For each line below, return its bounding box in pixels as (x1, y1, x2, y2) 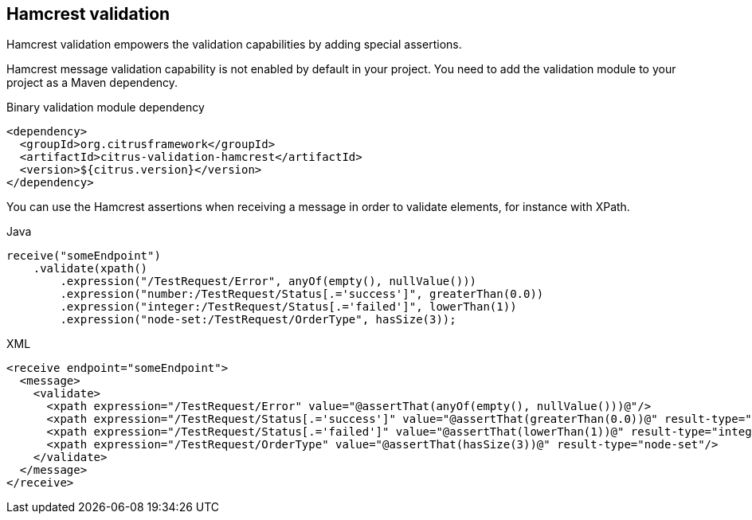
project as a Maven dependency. (6, 76, 178, 90)
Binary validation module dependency (6, 100, 205, 115)
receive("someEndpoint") (6, 249, 161, 263)
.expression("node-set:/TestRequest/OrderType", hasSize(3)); (60, 313, 456, 326)
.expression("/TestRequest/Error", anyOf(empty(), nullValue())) (60, 275, 477, 288)
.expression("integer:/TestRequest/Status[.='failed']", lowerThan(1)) (60, 300, 517, 314)
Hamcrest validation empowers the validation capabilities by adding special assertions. (6, 37, 462, 52)
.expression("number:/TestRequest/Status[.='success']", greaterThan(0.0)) (60, 287, 544, 301)
